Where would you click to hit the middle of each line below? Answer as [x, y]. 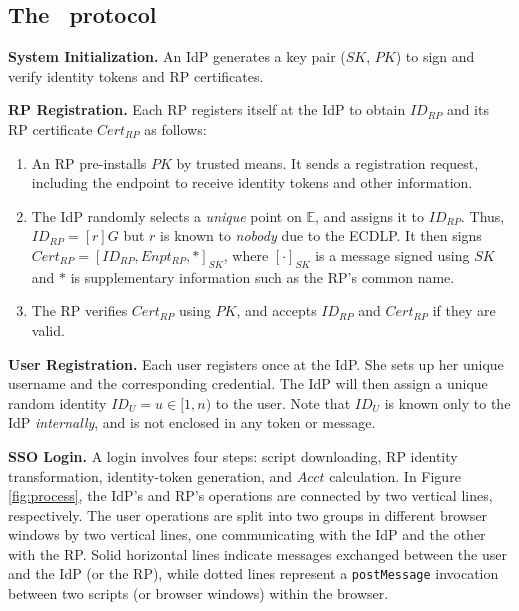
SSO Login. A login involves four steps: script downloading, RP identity [233, 455]
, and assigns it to [369, 215]
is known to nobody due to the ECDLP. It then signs [321, 235]
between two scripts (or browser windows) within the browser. [198, 593]
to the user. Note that [283, 402]
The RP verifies [79, 310]
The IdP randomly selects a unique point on [166, 215]
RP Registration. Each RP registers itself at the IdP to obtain [207, 109]
